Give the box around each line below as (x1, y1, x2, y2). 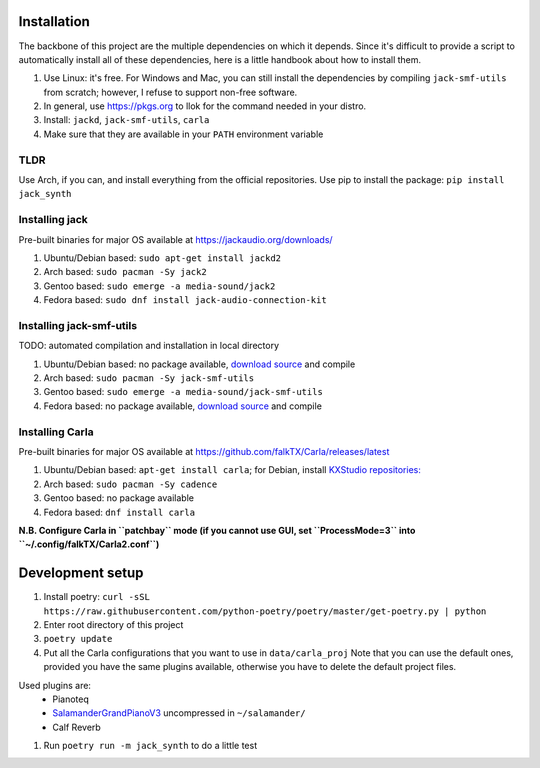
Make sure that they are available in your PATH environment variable (43, 128, 324, 140)
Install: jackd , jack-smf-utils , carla (43, 114, 210, 126)
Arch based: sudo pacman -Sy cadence (43, 478, 218, 490)
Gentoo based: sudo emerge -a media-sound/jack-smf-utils (43, 386, 324, 398)
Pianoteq (52, 693, 90, 705)
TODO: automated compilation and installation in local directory (18, 340, 280, 352)
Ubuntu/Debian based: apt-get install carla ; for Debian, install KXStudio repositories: (43, 464, 422, 476)
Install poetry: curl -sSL (43, 591, 150, 603)
